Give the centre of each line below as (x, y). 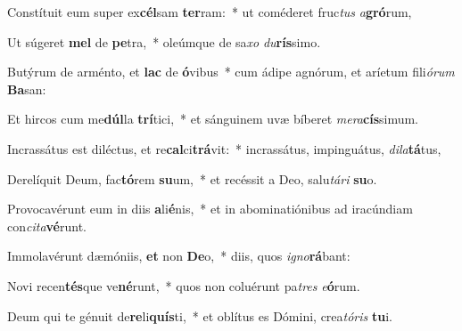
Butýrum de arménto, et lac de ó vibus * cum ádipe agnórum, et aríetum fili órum (231, 72)
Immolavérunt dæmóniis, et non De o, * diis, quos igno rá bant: (179, 256)
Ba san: (27, 89)
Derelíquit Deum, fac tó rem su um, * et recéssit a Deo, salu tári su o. (192, 178)
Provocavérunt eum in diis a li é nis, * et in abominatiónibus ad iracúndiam (210, 209)
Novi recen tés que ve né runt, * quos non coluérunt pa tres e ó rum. (184, 285)
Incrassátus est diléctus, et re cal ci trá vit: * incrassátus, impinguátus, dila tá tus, (224, 148)
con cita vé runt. (47, 226)
